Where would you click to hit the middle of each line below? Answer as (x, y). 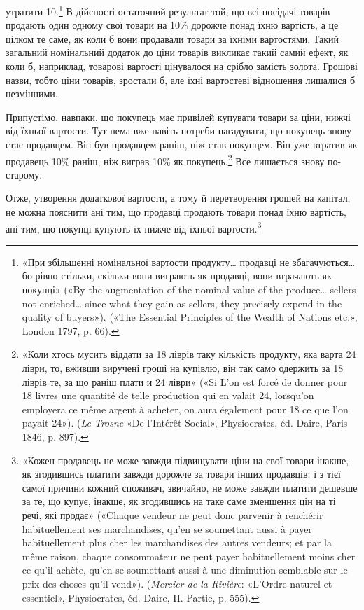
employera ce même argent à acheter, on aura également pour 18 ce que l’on (185, 409)
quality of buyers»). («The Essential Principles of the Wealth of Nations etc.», (190, 317)
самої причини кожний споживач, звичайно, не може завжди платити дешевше (190, 487)
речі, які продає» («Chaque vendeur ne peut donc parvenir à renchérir (173, 514)
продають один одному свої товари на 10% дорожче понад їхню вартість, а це (172, 25)
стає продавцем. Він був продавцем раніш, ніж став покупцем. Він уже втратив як (182, 144)
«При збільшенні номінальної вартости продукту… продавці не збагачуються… (189, 262)
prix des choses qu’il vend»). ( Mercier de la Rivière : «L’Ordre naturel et (177, 583)
